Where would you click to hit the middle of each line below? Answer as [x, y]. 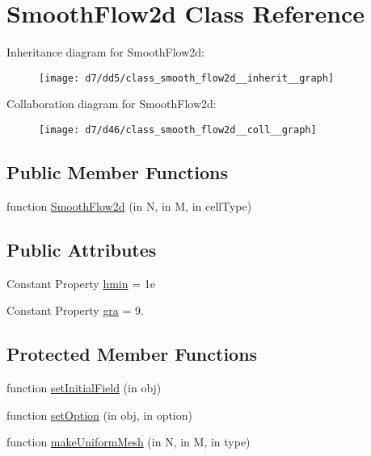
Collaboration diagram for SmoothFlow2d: [112, 104]
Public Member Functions [117, 172]
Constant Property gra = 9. [75, 310]
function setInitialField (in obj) [84, 388]
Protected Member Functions [132, 354]
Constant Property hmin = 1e [81, 283]
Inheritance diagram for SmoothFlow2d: [105, 52]
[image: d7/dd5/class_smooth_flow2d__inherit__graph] [187, 78]
